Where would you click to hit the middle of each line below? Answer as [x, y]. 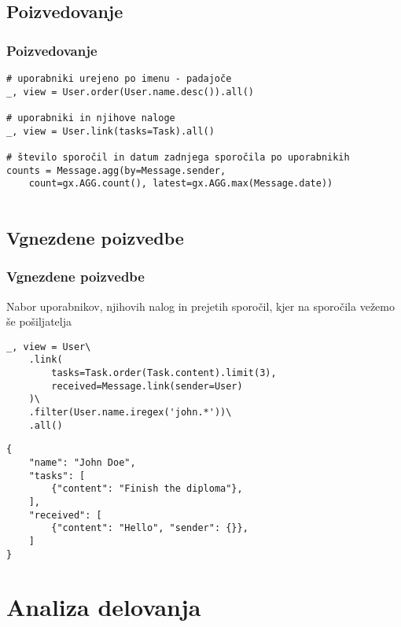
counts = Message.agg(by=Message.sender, [116, 170]
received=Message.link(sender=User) [147, 386]
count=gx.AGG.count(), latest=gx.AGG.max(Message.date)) [181, 184]
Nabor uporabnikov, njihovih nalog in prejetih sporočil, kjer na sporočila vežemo [200, 306]
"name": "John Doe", [82, 463]
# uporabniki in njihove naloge [91, 118]
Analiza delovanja [104, 607]
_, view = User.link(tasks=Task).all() [110, 131]
